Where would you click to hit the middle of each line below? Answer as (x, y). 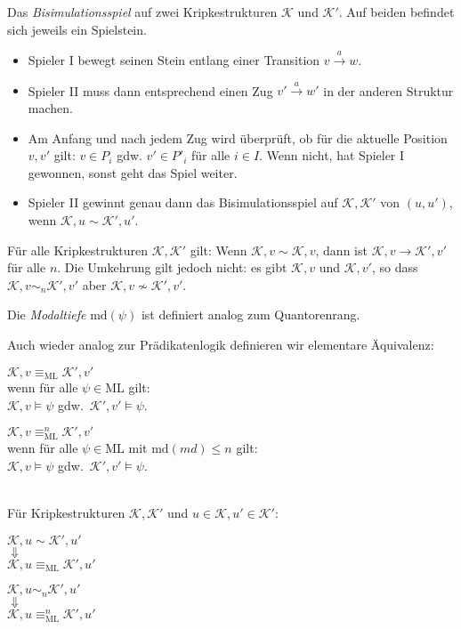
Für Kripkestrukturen (66, 513)
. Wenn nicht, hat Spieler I (332, 155)
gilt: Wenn (218, 250)
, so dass (395, 267)
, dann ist (341, 250)
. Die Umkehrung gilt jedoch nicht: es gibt (172, 267)
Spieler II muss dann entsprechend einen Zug (150, 90)
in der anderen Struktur (388, 90)
